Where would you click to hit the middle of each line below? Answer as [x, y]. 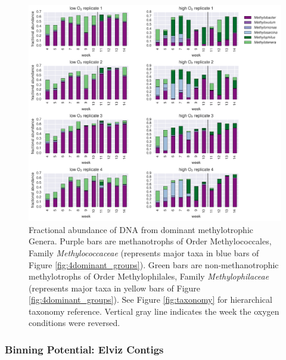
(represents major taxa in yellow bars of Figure [115, 288]
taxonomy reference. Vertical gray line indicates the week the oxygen [154, 311]
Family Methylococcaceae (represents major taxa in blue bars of [144, 252]
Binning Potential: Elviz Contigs [84, 349]
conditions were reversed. [74, 323]
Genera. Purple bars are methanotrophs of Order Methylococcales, [150, 241]
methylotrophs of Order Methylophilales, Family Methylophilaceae [149, 276]
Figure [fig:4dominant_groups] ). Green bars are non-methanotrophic [154, 264]
